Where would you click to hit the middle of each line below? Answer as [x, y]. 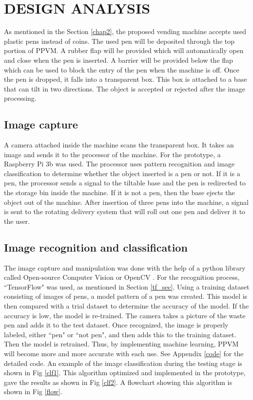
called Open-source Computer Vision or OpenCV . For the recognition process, [122, 277]
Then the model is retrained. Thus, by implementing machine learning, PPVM [121, 344]
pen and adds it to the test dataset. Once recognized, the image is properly [116, 325]
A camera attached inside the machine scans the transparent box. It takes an [119, 145]
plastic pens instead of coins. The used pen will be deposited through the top [119, 41]
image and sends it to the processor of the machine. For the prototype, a [112, 154]
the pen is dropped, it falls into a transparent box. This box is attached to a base [126, 79]
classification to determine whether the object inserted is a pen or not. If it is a [122, 173]
